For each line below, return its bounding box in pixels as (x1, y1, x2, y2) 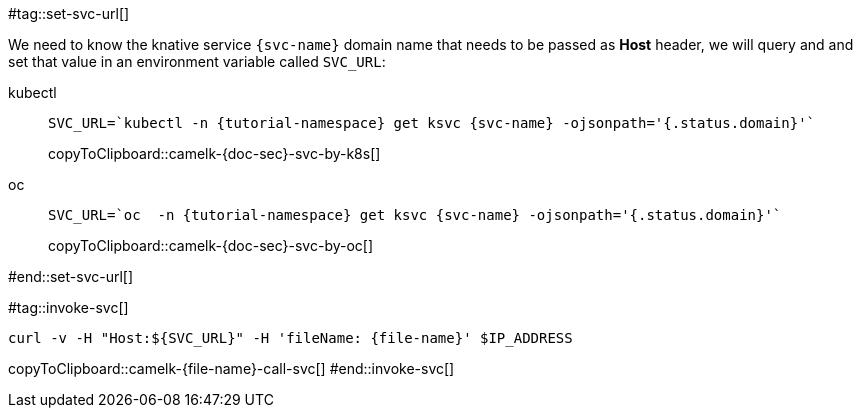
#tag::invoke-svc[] (8, 299, 129, 316)
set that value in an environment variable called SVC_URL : (8, 53, 386, 70)
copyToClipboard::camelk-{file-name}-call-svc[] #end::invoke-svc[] (8, 360, 455, 377)
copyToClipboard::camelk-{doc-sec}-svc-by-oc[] (48, 237, 374, 254)
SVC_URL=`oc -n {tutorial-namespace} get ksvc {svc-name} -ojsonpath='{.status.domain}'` (48, 207, 782, 223)
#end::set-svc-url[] (8, 268, 134, 285)
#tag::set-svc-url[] (8, 5, 130, 22)
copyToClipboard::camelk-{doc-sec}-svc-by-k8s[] (48, 145, 381, 162)
